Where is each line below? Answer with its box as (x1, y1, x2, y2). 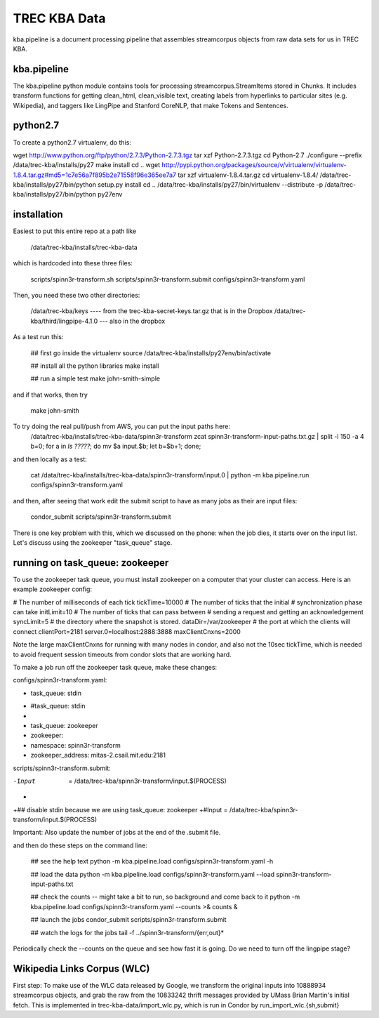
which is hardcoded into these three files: (13, 259, 133, 267)
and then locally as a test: (13, 455, 87, 463)
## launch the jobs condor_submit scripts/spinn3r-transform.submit (30, 915, 227, 924)
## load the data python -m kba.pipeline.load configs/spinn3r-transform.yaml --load (30, 870, 275, 878)
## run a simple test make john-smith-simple (30, 374, 161, 383)
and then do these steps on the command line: (13, 841, 147, 850)
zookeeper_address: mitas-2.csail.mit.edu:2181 (30, 751, 166, 760)
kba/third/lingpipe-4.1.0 (30, 317, 98, 325)
